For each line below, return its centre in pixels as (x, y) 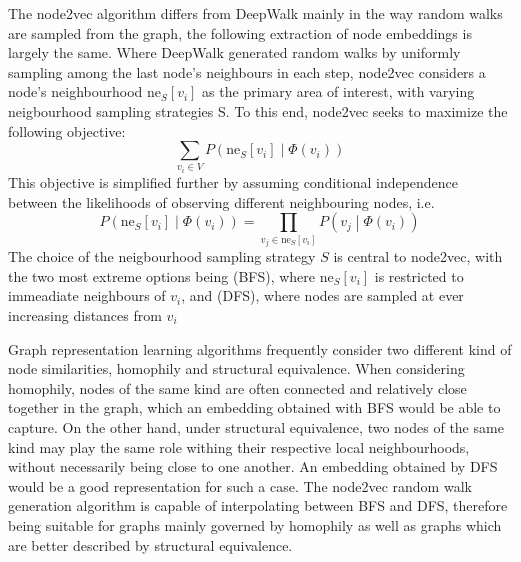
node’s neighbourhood (75, 91)
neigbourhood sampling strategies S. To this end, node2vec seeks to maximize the (258, 110)
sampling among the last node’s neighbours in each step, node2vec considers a (247, 71)
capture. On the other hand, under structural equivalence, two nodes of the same (256, 426)
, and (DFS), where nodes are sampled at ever (322, 295)
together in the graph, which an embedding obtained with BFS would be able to (254, 407)
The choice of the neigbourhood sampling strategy (162, 256)
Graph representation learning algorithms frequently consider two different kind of (260, 348)
